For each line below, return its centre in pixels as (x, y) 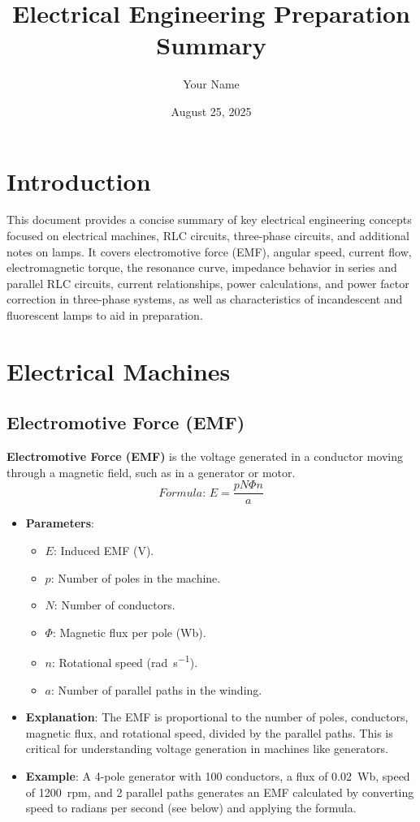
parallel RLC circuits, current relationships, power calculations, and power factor (208, 283)
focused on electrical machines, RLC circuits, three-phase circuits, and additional (208, 236)
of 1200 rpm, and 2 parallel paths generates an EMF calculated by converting (220, 792)
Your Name (211, 84)
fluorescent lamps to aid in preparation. (105, 315)
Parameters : (60, 523)
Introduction (79, 181)
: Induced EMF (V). (104, 551)
